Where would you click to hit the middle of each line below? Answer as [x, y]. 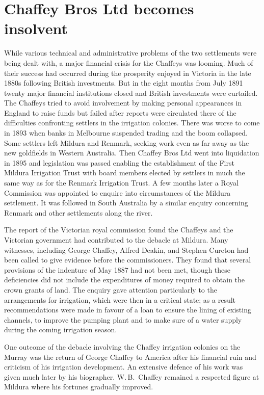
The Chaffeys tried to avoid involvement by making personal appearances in [123, 103]
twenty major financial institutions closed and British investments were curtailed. [131, 93]
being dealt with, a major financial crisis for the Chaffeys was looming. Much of [129, 62]
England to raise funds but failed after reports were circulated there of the [120, 112]
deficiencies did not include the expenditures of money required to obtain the [125, 280]
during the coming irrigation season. [61, 330]
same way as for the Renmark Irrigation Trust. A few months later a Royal [122, 183]
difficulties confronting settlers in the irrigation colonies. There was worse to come [132, 123]
